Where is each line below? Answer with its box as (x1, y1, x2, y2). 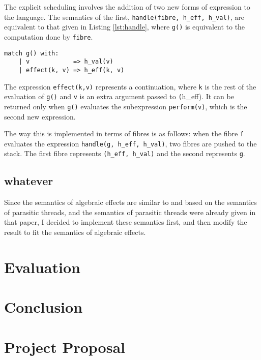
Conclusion (4, 296, 83, 317)
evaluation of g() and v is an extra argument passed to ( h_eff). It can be (4, 91, 234, 102)
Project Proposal (4, 336, 125, 357)
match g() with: (4, 49, 59, 57)
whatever (4, 173, 53, 189)
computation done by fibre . (4, 31, 93, 42)
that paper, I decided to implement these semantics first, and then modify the (4, 217, 247, 227)
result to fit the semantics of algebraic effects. (4, 227, 146, 237)
